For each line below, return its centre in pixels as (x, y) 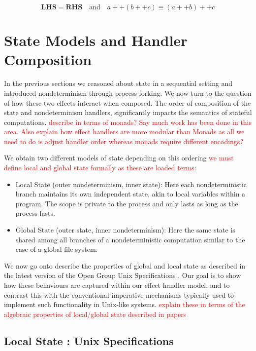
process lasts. (35, 213)
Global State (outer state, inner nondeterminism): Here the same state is (125, 230)
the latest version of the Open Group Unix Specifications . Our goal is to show (123, 275)
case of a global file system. (57, 249)
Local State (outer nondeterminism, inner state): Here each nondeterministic (131, 184)
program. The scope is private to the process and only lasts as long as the (127, 203)
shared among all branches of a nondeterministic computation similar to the (130, 239)
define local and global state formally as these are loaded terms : (100, 168)
